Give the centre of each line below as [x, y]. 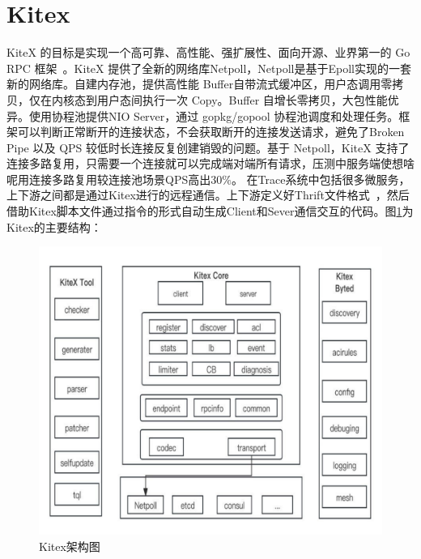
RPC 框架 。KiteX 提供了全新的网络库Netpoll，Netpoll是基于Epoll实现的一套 [209, 68]
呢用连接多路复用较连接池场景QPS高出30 [115, 179]
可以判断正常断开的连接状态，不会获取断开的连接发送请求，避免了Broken [211, 132]
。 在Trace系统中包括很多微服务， [321, 179]
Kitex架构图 [70, 546]
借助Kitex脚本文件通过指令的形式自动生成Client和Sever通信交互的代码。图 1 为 [210, 211]
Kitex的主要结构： [54, 226]
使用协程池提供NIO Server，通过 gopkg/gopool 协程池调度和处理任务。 [214, 115]
